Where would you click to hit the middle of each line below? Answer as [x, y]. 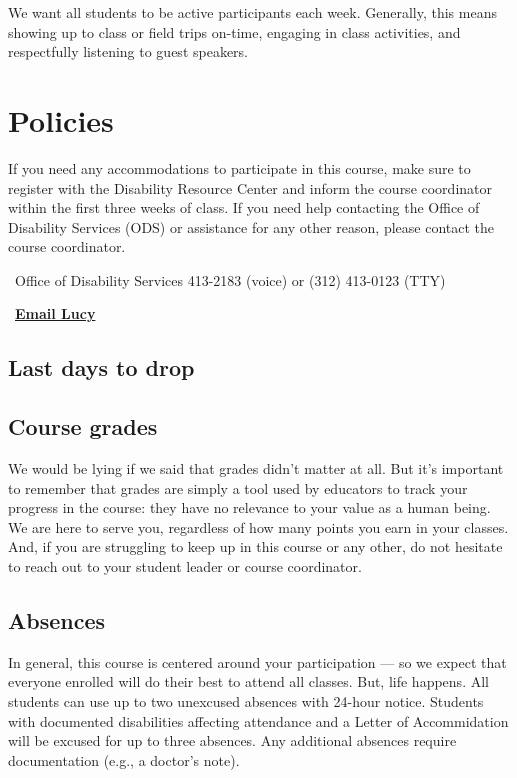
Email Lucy [55, 313]
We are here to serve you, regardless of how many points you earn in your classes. [258, 526]
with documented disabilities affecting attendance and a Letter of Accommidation [258, 720]
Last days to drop [101, 367]
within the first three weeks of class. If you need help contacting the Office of [244, 207]
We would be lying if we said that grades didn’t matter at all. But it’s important [256, 468]
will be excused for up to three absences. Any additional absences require [232, 740]
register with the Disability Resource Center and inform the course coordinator [250, 187]
